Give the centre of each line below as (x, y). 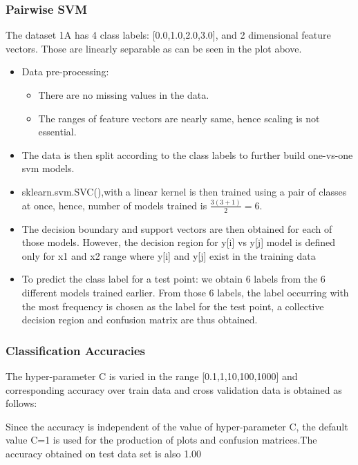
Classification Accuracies (76, 350)
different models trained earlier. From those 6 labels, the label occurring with (185, 293)
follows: (21, 403)
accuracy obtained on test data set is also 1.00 (104, 454)
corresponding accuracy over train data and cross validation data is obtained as (174, 389)
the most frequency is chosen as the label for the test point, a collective (173, 306)
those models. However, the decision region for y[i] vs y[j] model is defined (178, 242)
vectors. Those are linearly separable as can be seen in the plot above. (154, 48)
